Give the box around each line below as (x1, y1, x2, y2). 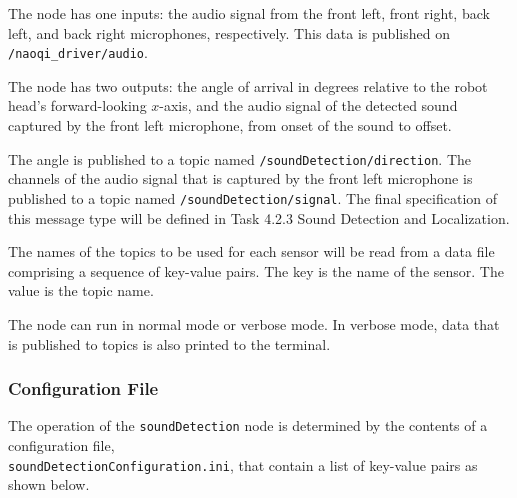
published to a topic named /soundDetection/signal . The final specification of (8, 187, 498, 208)
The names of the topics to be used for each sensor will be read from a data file (8, 241, 495, 262)
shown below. (8, 474, 90, 495)
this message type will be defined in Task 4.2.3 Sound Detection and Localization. (8, 207, 510, 228)
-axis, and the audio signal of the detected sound (159, 95, 458, 116)
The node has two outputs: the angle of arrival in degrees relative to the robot (8, 75, 488, 96)
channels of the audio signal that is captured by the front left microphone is (8, 168, 473, 189)
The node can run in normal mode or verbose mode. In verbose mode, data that (8, 313, 500, 334)
